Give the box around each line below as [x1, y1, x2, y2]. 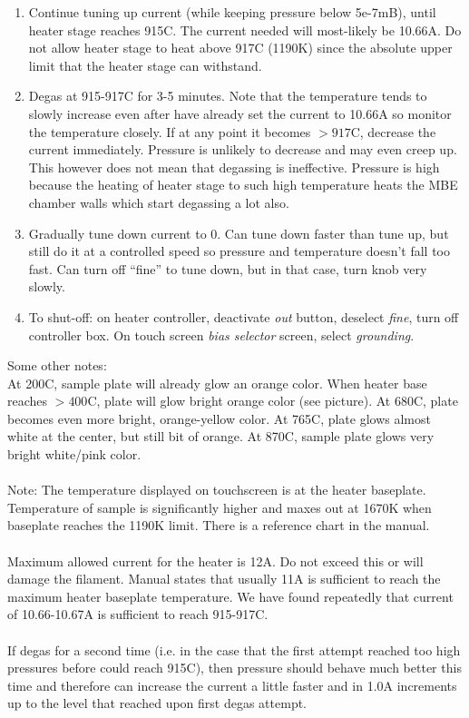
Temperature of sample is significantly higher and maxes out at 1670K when [7, 497, 432, 516]
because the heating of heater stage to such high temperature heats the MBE [28, 175, 458, 194]
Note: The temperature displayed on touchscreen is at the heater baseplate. [7, 480, 426, 499]
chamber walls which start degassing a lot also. [28, 192, 289, 211]
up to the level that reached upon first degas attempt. [7, 693, 308, 713]
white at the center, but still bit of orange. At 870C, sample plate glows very [7, 427, 435, 446]
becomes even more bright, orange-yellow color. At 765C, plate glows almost [7, 408, 431, 428]
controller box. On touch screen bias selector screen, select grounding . [28, 325, 415, 344]
